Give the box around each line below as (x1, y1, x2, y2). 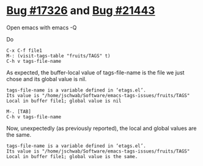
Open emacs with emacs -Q (6, 24, 77, 31)
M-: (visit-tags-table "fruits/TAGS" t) (6, 52, 111, 59)
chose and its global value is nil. (6, 75, 87, 82)
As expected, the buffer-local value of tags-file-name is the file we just (6, 68, 185, 76)
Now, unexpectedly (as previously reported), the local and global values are (6, 125, 197, 132)
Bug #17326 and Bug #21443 (6, 4, 155, 18)
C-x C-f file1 (6, 47, 43, 54)
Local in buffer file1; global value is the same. (6, 153, 138, 159)
